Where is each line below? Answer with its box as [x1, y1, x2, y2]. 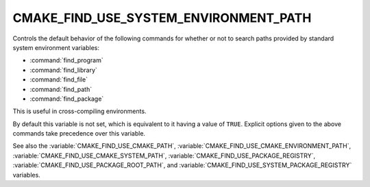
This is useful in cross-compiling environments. [12, 107, 147, 116]
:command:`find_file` [29, 75, 88, 84]
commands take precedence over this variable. [12, 129, 146, 138]
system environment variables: [12, 43, 99, 51]
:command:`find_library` [29, 66, 97, 74]
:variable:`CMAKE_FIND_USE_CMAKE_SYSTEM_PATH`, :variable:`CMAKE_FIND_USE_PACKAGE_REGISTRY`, [12, 151, 316, 160]
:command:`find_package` [29, 95, 104, 103]
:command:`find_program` [29, 56, 103, 64]
